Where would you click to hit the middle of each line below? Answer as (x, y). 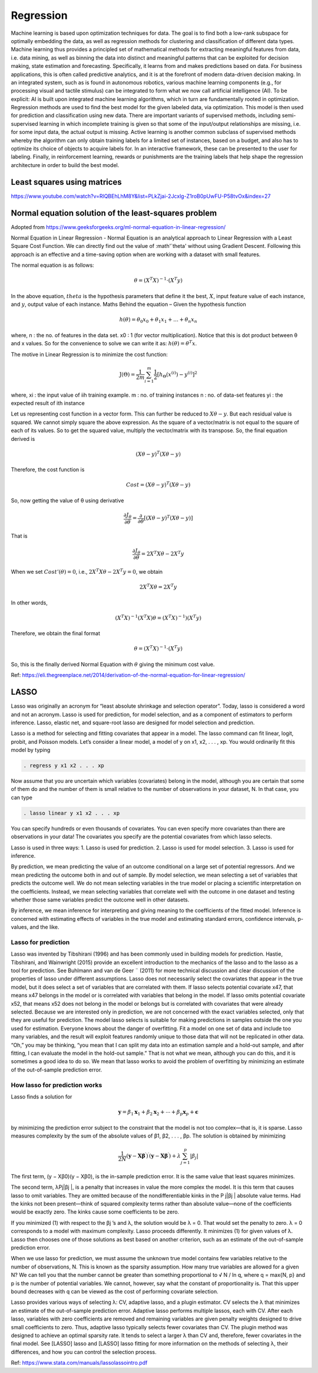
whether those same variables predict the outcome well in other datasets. (100, 900)
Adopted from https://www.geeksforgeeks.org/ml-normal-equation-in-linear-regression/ (118, 227)
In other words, (29, 603)
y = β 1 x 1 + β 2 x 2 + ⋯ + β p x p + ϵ (158, 1113)
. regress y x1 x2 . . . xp (64, 766)
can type (21, 797)
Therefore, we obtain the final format (55, 633)
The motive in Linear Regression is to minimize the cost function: (89, 354)
